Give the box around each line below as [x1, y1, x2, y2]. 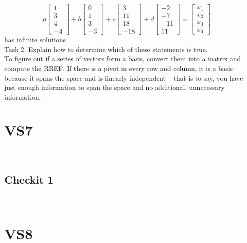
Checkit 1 [4, 172, 53, 187]
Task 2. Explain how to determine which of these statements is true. [4, 44, 208, 54]
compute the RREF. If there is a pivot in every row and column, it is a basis [4, 63, 233, 73]
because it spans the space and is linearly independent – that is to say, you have [4, 72, 243, 83]
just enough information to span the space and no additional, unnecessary [4, 82, 225, 92]
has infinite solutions [4, 35, 66, 45]
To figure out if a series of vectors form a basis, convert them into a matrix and [4, 53, 241, 64]
